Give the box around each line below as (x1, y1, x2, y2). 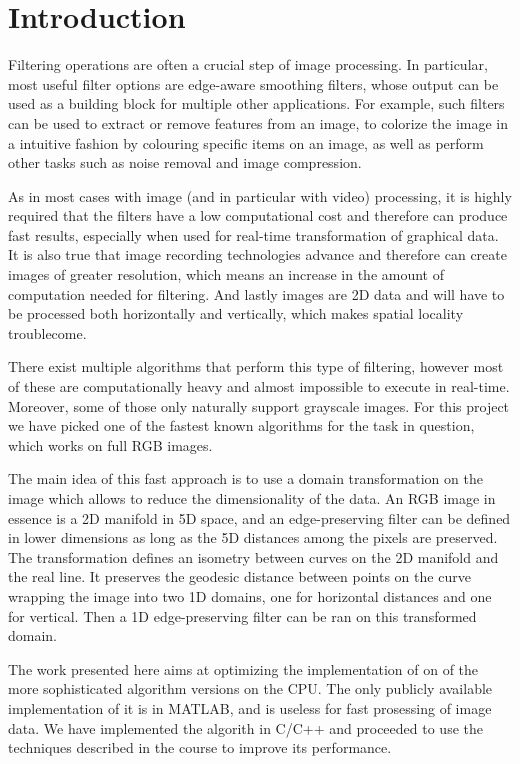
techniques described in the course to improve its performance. (8, 737, 392, 758)
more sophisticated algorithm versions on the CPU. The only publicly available (8, 678, 493, 699)
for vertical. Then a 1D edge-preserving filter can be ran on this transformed (8, 605, 477, 626)
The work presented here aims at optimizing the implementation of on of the (8, 658, 479, 679)
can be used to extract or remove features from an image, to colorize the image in (8, 112, 509, 133)
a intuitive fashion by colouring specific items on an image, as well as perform (8, 132, 484, 153)
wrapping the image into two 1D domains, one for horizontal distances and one (8, 585, 492, 606)
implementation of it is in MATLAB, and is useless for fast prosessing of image (8, 697, 492, 718)
